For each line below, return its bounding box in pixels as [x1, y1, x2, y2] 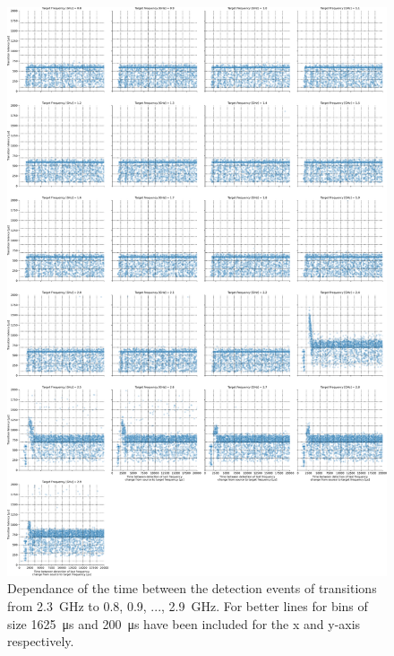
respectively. [7, 632, 74, 651]
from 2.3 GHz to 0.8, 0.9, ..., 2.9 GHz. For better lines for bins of [7, 597, 368, 616]
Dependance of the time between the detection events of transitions [7, 579, 377, 598]
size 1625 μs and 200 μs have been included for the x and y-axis [7, 614, 361, 633]
